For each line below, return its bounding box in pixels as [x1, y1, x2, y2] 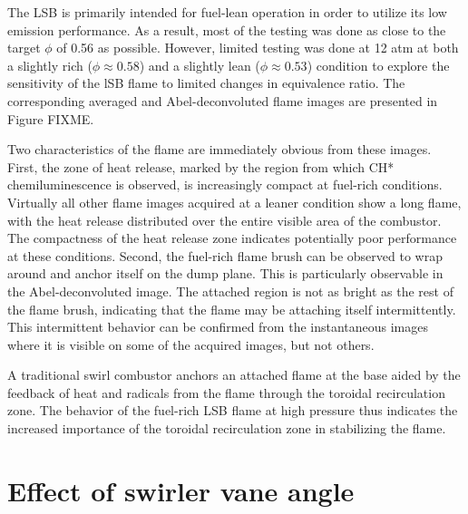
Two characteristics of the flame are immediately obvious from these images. [7, 140, 432, 159]
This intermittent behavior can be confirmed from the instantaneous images [7, 317, 429, 336]
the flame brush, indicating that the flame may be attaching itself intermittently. [7, 299, 456, 318]
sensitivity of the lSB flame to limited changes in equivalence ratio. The [7, 73, 405, 92]
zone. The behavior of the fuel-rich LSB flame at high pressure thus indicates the [7, 401, 458, 420]
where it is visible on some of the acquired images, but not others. [7, 335, 375, 354]
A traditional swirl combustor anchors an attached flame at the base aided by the [7, 365, 461, 384]
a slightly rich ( [7, 55, 93, 74]
